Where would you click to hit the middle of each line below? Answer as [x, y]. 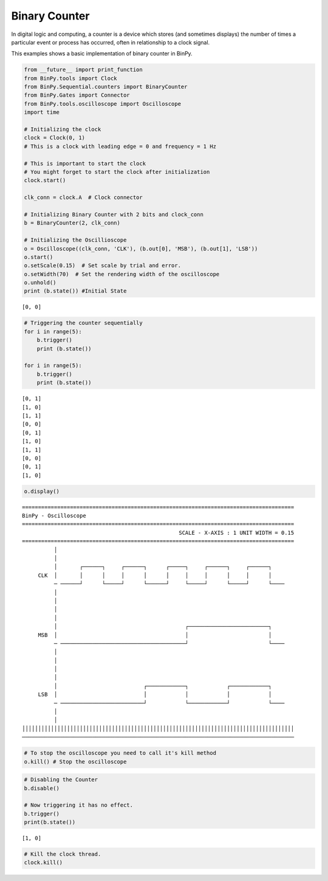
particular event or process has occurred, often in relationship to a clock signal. [111, 42]
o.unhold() [40, 283]
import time [42, 112]
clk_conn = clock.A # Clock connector [83, 197]
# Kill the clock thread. [63, 854]
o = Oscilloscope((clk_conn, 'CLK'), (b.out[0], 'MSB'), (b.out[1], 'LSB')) [141, 249]
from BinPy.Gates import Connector [77, 95]
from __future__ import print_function [83, 70]
